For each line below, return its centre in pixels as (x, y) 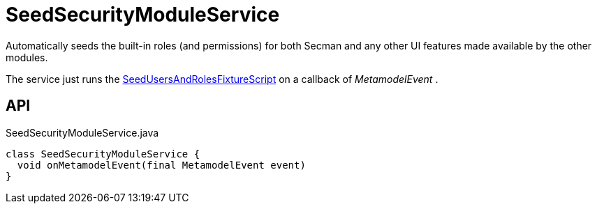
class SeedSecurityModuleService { (103, 154)
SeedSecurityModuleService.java (82, 132)
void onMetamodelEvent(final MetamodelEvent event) (161, 165)
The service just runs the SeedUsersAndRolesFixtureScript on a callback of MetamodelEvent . (222, 79)
